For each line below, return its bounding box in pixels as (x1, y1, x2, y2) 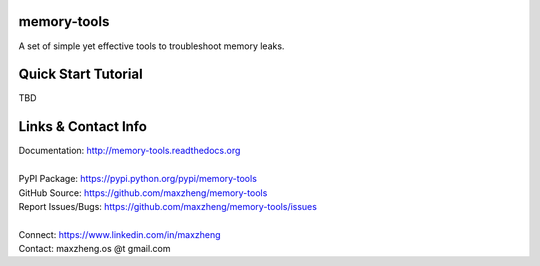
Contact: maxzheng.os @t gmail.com (18, 243, 171, 255)
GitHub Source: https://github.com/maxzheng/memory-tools (18, 186, 268, 199)
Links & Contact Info (18, 118, 147, 135)
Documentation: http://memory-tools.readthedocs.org (18, 145, 241, 157)
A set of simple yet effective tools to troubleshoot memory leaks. (18, 40, 285, 52)
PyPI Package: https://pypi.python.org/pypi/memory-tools (18, 173, 257, 185)
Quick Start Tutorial (18, 66, 144, 83)
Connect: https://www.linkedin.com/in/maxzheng (18, 228, 221, 240)
